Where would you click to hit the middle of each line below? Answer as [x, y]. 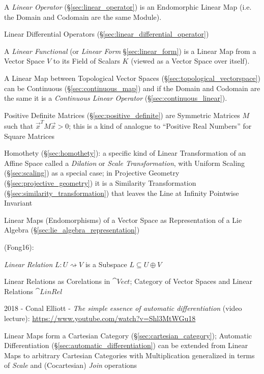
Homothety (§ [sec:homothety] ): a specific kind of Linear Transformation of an [125, 153]
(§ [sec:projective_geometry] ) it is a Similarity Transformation [100, 183]
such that [19, 126]
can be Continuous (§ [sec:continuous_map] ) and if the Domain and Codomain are [132, 88]
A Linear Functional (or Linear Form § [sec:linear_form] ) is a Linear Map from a [130, 51]
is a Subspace [106, 264]
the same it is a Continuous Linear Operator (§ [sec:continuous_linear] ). [116, 98]
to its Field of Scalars [86, 61]
